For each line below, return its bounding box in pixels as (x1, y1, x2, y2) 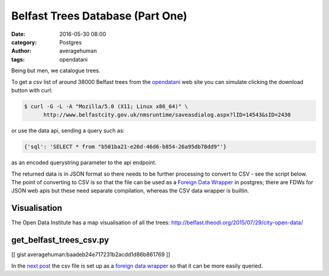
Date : (11, 30, 26, 38)
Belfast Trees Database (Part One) (11, 9, 188, 22)
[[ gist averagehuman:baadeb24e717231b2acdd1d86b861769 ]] (11, 251, 171, 258)
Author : (11, 47, 32, 55)
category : (11, 38, 37, 46)
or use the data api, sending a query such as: (11, 127, 125, 134)
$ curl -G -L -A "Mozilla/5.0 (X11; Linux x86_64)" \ (24, 103, 188, 109)
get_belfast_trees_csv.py (11, 235, 110, 246)
